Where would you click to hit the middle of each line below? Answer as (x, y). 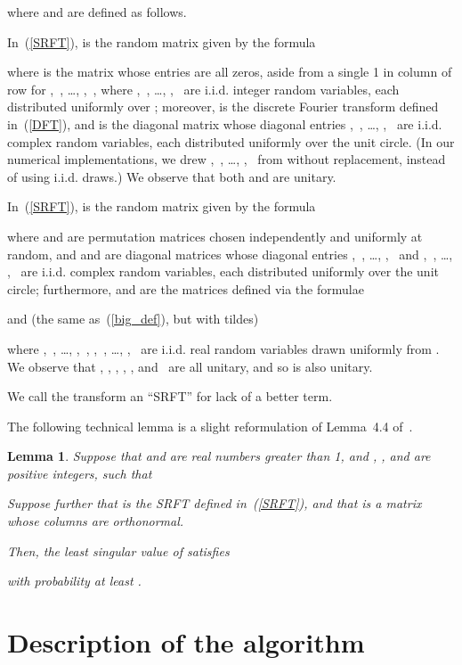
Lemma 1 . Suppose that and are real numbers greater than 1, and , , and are (219, 456)
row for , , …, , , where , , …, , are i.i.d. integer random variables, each (203, 89)
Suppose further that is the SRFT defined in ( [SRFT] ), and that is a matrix (215, 503)
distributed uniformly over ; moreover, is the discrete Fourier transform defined (223, 107)
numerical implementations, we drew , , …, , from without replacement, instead (227, 159)
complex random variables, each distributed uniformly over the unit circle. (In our (231, 141)
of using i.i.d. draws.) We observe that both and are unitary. (172, 176)
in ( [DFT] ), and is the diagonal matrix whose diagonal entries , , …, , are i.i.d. (225, 123)
